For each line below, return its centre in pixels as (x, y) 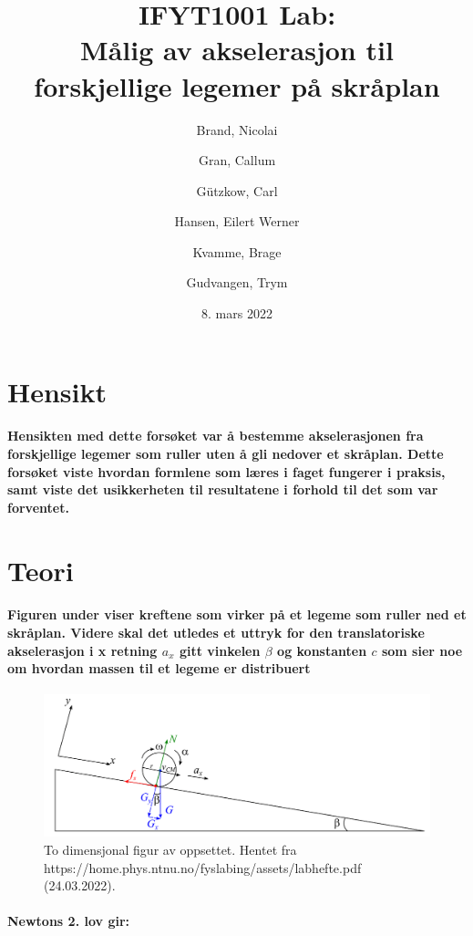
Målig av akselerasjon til (237, 50)
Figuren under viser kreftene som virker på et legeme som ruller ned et (237, 614)
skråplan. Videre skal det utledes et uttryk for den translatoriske (216, 632)
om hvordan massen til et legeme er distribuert (159, 668)
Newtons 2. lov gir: (69, 921)
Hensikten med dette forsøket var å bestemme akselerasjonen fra (216, 436)
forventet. (38, 507)
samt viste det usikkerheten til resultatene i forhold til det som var (223, 489)
